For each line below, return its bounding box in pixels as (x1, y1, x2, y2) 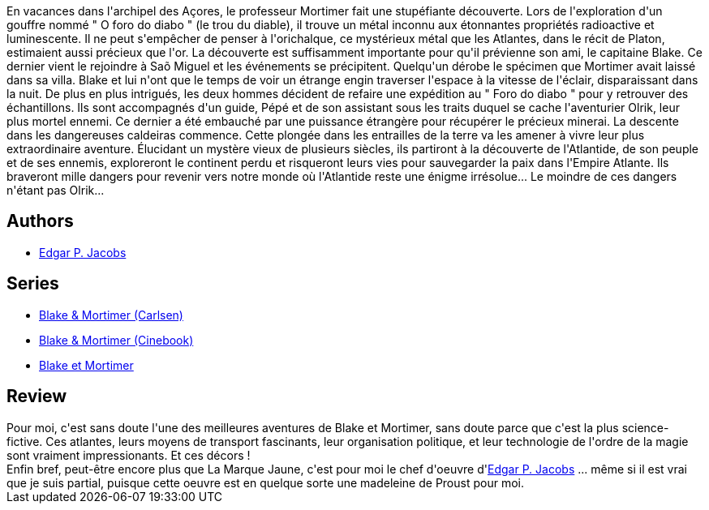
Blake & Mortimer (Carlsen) (39, 307, 183, 322)
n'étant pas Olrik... (6, 183, 105, 197)
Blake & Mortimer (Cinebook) (39, 332, 194, 347)
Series (6, 273, 59, 294)
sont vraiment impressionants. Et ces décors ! (6, 448, 251, 462)
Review (6, 386, 67, 407)
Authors (6, 211, 74, 232)
